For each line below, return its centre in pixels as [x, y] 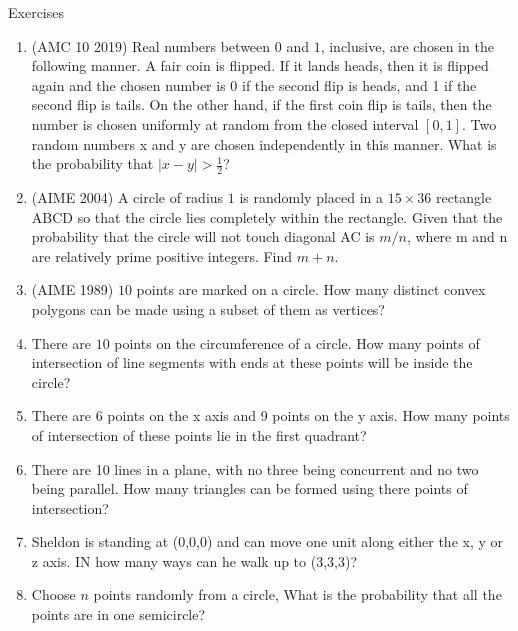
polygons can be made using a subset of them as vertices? [208, 308]
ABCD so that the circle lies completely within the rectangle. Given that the [267, 216]
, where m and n [457, 236]
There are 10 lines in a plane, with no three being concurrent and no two [255, 468]
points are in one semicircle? [118, 614]
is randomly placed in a [311, 196]
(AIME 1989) [72, 289]
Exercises [36, 12]
